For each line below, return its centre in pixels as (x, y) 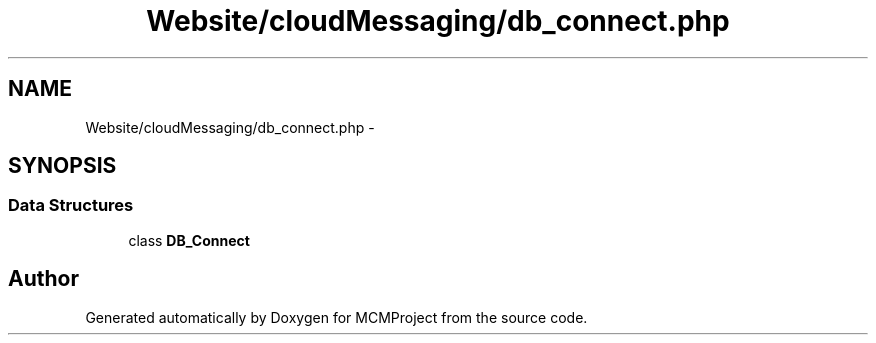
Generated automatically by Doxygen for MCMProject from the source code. (336, 317)
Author (43, 279)
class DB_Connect (189, 240)
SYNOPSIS (62, 166)
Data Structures (71, 205)
